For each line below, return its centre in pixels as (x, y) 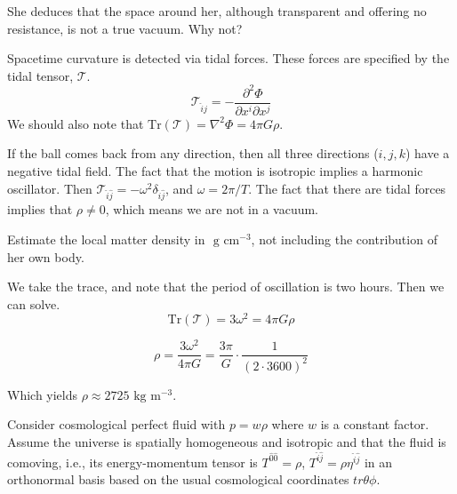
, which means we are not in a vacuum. (212, 209)
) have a (427, 153)
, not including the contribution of (344, 239)
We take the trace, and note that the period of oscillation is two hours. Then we (226, 287)
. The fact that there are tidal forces (347, 188)
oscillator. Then (50, 188)
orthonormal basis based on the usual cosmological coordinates (178, 479)
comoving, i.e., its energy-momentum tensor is (132, 462)
